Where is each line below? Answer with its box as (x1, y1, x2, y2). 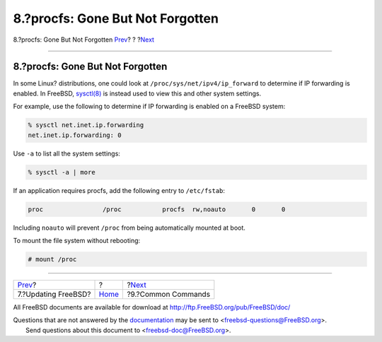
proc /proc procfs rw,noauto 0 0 (28, 205, 286, 213)
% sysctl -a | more (28, 168, 95, 176)
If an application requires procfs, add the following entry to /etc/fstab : (13, 186, 226, 194)
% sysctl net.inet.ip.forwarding (28, 121, 144, 129)
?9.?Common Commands (127, 289, 211, 299)
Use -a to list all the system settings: (13, 149, 120, 158)
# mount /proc (28, 255, 77, 263)
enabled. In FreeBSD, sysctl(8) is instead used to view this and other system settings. (13, 89, 262, 98)
